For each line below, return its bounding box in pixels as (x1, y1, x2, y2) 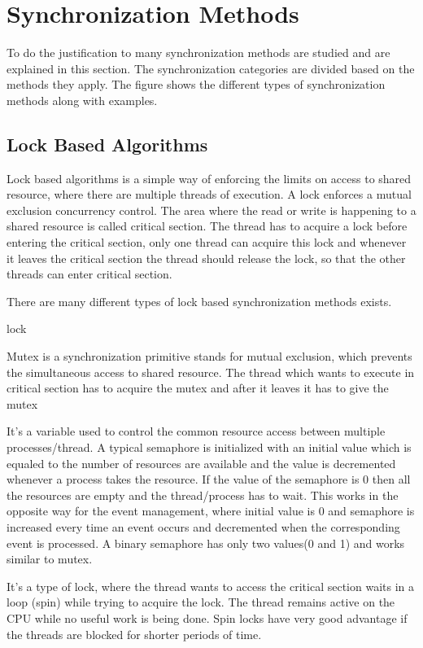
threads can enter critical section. (7, 265, 172, 282)
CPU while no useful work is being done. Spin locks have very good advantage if (7, 609, 408, 626)
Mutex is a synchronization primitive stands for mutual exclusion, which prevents (7, 348, 412, 365)
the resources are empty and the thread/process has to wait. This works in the (7, 486, 399, 503)
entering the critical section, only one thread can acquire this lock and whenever (7, 234, 407, 251)
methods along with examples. (7, 91, 158, 108)
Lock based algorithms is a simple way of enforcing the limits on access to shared (7, 169, 412, 186)
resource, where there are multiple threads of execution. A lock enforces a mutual (7, 186, 412, 203)
